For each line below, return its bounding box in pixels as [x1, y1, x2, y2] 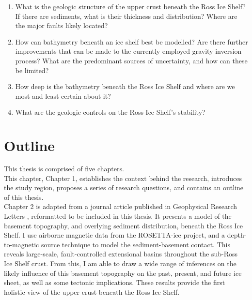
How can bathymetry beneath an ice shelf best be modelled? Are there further [15, 36, 248, 46]
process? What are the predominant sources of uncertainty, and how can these [15, 55, 248, 65]
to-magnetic [4, 239, 39, 249]
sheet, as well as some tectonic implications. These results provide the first [4, 277, 225, 287]
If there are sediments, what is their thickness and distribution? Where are [15, 11, 237, 21]
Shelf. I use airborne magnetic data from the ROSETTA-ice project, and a [4, 230, 225, 240]
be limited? [15, 65, 49, 75]
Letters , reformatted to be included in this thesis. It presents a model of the [4, 211, 232, 221]
